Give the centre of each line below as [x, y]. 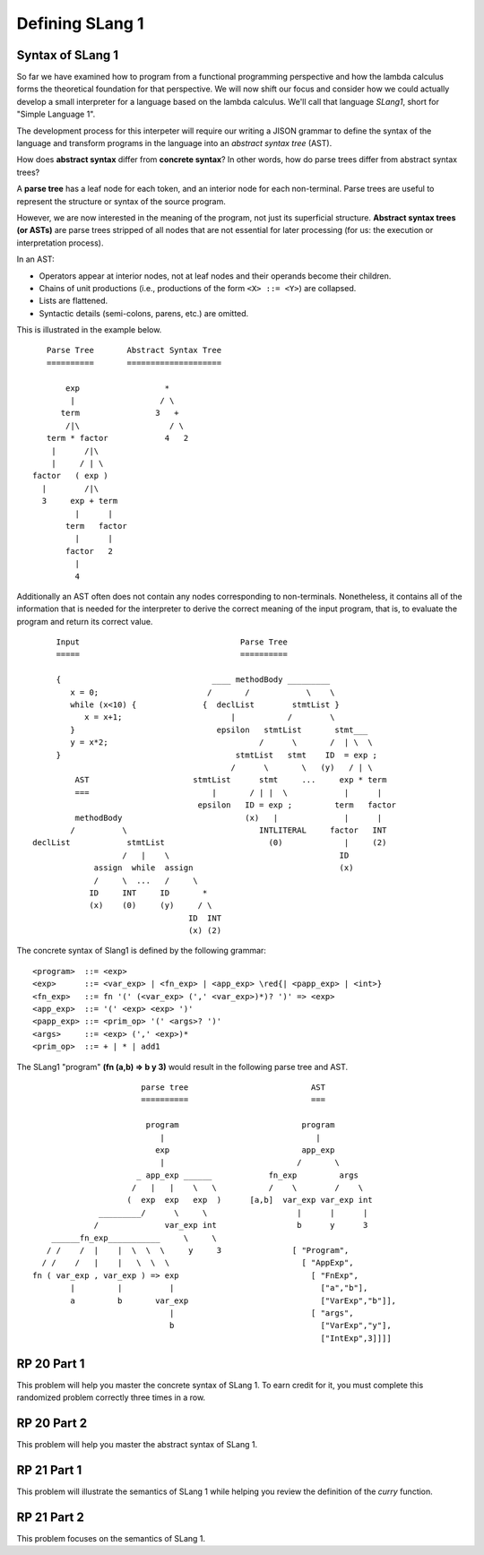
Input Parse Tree [172, 642]
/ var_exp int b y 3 [231, 1225]
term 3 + [120, 413]
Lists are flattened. [73, 301]
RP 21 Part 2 [51, 1517]
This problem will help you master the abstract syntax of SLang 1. [137, 1444]
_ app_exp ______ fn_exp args [247, 1175]
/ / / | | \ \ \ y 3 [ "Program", [198, 1251]
